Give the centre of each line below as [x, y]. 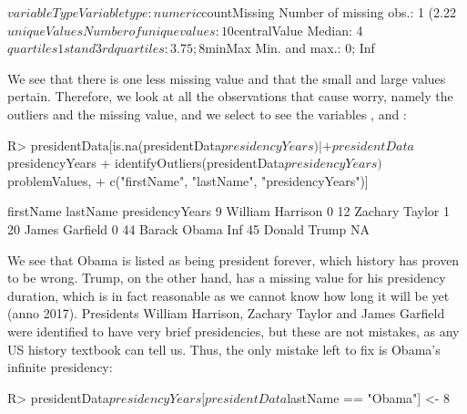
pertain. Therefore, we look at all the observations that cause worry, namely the [230, 96]
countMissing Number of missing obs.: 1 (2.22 [329, 12]
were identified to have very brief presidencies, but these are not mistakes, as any [233, 331]
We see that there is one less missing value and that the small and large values [227, 78]
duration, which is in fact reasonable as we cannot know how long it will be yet [228, 295]
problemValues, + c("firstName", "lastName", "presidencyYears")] [188, 180]
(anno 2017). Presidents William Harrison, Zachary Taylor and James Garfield [226, 313]
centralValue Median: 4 [298, 30]
